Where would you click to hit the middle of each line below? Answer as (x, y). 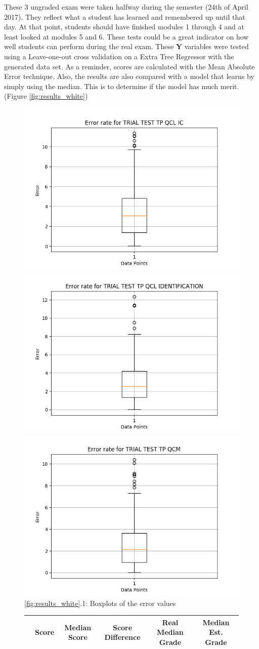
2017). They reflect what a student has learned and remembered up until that (125, 16)
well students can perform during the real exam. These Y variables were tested (126, 46)
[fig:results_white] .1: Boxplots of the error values (100, 603)
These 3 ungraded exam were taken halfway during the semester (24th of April (126, 7)
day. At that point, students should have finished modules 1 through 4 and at (124, 27)
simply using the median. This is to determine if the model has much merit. (122, 86)
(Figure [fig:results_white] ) (46, 96)
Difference (122, 637)
